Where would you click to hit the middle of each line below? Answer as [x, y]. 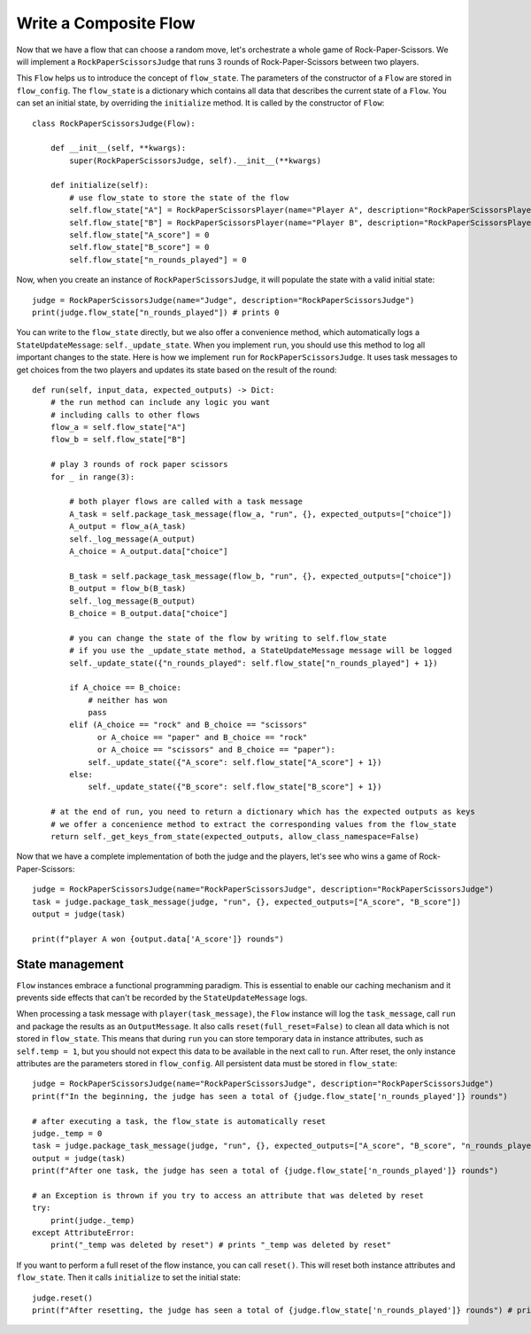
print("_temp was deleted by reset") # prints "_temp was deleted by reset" [221, 1245]
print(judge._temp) [92, 1220]
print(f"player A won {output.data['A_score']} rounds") [158, 939]
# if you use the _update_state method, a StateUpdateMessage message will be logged [261, 651]
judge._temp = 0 [67, 1133]
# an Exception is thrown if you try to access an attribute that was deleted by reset [228, 1195]
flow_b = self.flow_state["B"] [118, 440]
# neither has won [128, 700]
